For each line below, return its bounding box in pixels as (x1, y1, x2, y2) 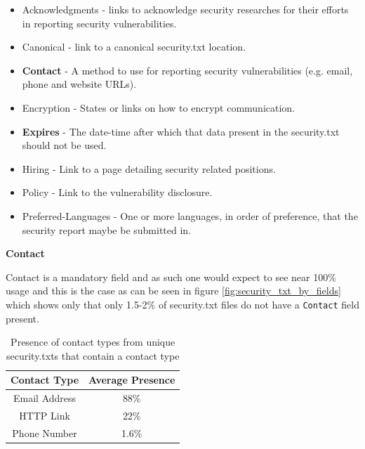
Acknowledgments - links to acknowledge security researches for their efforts (22, 2, 349, 16)
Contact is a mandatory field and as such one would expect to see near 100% (6, 269, 336, 284)
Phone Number (12, 425, 77, 440)
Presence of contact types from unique (11, 334, 175, 349)
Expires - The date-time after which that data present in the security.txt (22, 124, 340, 138)
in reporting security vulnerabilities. (22, 15, 177, 30)
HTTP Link (19, 408, 70, 423)
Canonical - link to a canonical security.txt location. (22, 39, 246, 54)
